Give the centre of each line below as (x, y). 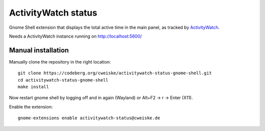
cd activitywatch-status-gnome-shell (63, 80)
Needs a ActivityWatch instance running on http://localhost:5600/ (76, 36)
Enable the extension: (31, 107)
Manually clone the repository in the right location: (60, 62)
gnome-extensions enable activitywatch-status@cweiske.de (89, 118)
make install (33, 87)
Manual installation (39, 50)
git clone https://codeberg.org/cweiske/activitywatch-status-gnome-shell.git (115, 73)
